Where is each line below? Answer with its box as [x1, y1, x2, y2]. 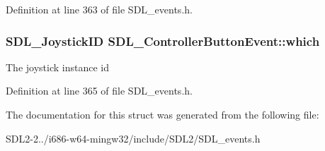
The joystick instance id [6, 59, 109, 74]
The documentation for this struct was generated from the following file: [6, 107, 319, 121]
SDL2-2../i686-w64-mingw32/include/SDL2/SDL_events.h [6, 131, 261, 145]
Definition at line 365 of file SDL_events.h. [6, 83, 193, 98]
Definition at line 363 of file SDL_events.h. [6, 2, 193, 16]
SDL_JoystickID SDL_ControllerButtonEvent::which [6, 32, 320, 49]
